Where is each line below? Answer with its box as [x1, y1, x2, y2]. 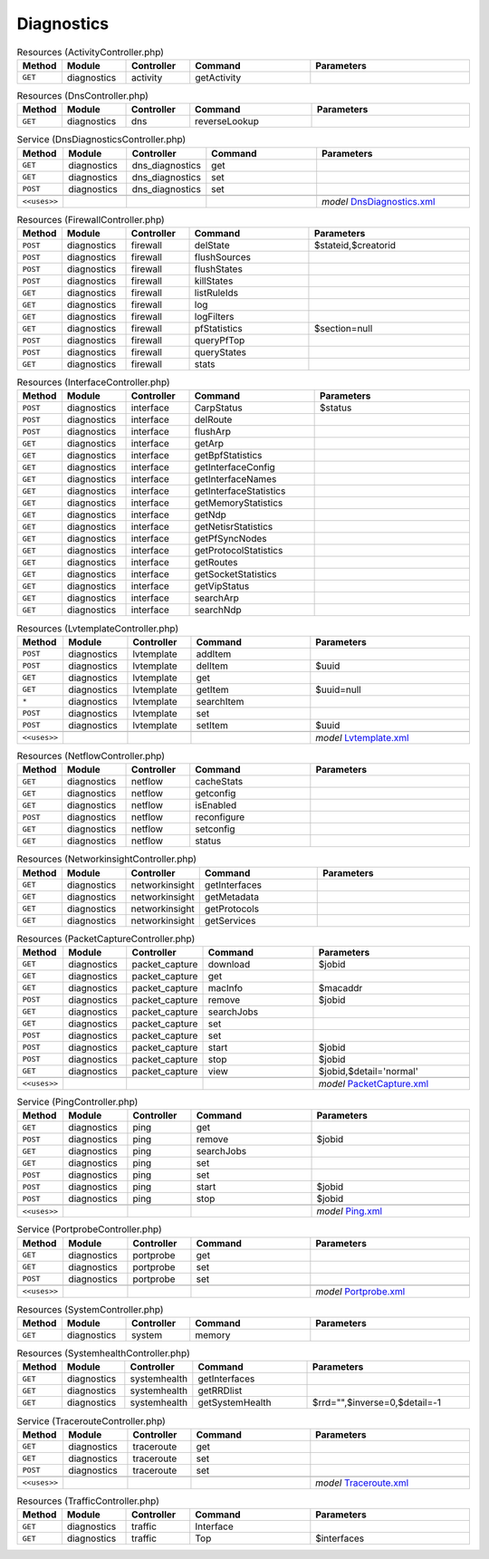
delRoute [194, 413, 233, 426]
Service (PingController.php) [16, 1096, 139, 1109]
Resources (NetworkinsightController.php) [16, 852, 197, 865]
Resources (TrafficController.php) [16, 1495, 160, 1507]
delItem [196, 659, 228, 672]
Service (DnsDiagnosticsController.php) [16, 133, 187, 146]
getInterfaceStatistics [194, 485, 286, 497]
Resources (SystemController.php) [16, 1303, 164, 1315]
